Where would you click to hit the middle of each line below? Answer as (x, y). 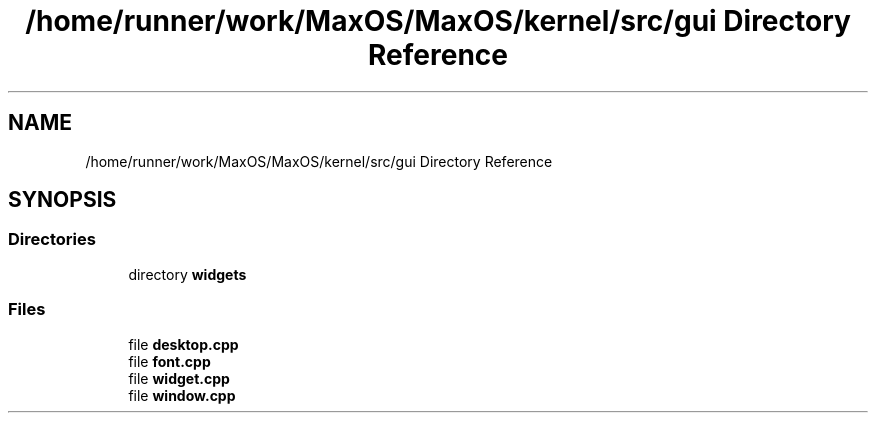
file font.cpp (169, 361)
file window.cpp (182, 395)
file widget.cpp (179, 378)
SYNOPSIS (62, 200)
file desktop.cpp (183, 344)
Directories (52, 239)
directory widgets (187, 274)
